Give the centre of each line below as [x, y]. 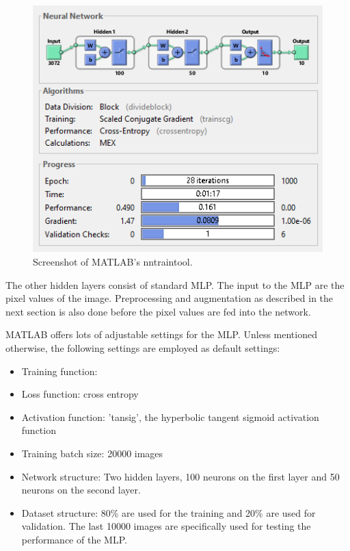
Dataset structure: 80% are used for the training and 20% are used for [169, 512]
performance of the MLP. [74, 539]
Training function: [59, 371]
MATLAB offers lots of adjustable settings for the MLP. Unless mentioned [161, 334]
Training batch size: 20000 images [92, 453]
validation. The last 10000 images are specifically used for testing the [166, 526]
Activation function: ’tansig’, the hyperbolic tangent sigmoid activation [170, 417]
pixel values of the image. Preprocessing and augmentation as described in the [170, 298]
